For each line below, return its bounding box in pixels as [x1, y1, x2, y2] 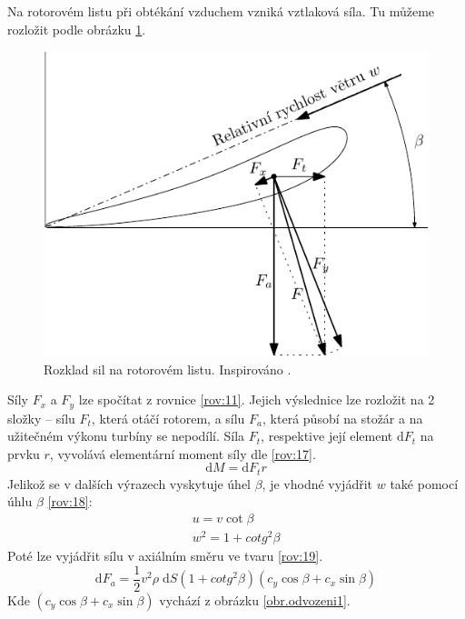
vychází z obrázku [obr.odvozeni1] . [159, 590, 351, 609]
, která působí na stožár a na [262, 408, 423, 427]
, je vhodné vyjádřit [262, 474, 373, 493]
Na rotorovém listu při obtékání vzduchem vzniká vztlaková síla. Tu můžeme [7, 2, 435, 20]
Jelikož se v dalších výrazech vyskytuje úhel [7, 474, 252, 493]
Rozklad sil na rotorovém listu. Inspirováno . [44, 359, 292, 378]
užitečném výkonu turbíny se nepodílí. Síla [7, 426, 245, 445]
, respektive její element [261, 426, 393, 445]
